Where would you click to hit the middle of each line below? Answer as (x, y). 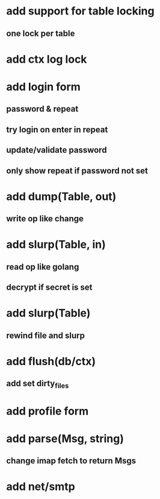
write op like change (45, 219)
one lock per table (41, 33)
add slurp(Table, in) (56, 245)
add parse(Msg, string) (65, 438)
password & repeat (42, 109)
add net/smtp (41, 487)
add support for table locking (80, 11)
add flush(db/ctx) (51, 361)
